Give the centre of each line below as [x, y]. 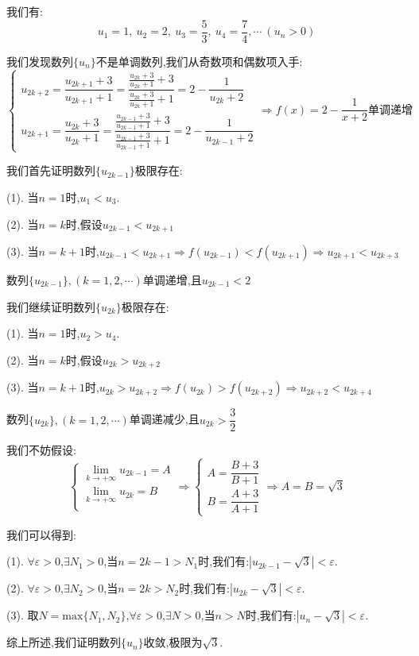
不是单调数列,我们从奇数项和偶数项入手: [199, 61]
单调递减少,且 [164, 419]
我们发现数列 [40, 61]
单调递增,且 [172, 280]
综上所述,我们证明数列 [64, 642]
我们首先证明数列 [51, 170]
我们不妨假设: [41, 450]
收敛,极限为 [173, 642]
